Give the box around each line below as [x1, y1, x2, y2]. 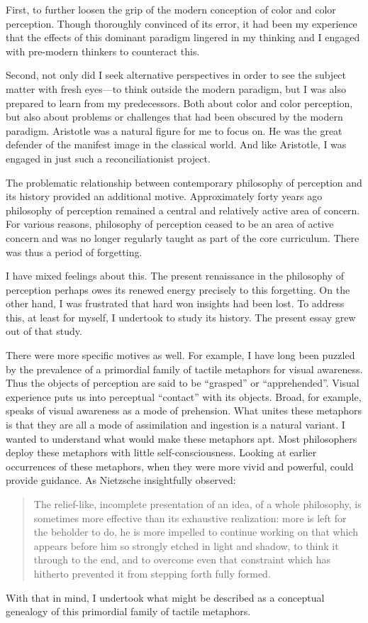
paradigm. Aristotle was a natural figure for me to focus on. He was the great [6, 123, 342, 138]
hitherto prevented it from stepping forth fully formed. [33, 566, 271, 580]
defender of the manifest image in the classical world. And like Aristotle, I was [6, 137, 347, 152]
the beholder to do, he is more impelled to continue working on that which [33, 524, 358, 539]
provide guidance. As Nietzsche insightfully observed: [6, 473, 236, 487]
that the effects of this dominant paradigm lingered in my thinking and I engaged [6, 30, 360, 45]
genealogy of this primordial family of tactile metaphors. [6, 604, 251, 619]
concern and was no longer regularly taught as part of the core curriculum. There [6, 230, 359, 245]
